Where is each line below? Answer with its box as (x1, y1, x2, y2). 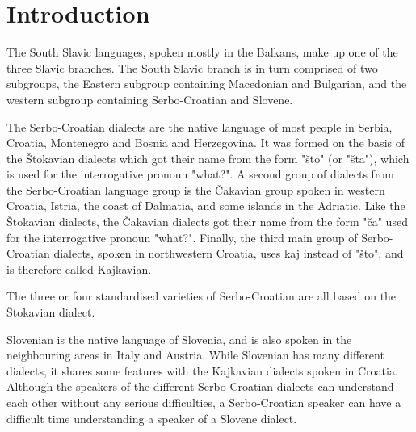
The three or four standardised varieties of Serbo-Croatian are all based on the (6, 287, 397, 304)
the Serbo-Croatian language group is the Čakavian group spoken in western (6, 181, 385, 198)
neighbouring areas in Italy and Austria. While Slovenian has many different (6, 346, 384, 363)
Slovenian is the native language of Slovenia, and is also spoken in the (6, 330, 352, 347)
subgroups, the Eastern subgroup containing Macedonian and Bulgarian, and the (6, 75, 407, 92)
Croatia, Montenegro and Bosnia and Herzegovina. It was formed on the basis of (6, 134, 405, 151)
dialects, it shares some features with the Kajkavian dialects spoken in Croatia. (6, 362, 398, 379)
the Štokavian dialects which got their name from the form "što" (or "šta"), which (6, 149, 410, 166)
